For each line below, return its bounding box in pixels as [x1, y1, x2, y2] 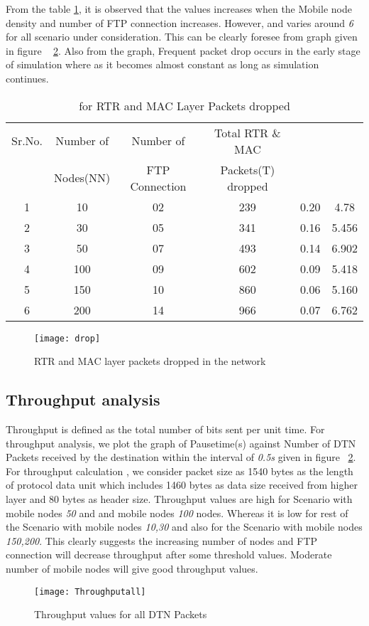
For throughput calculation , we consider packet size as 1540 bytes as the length [6, 463, 353, 478]
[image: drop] [34, 333, 101, 344]
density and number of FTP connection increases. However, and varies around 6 [6, 15, 353, 30]
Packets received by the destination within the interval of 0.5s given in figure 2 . [6, 450, 356, 465]
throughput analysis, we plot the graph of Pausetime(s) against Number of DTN [6, 435, 356, 450]
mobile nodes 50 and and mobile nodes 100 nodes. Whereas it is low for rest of [6, 505, 348, 520]
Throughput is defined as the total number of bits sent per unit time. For [6, 422, 325, 437]
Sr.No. [11, 132, 43, 149]
